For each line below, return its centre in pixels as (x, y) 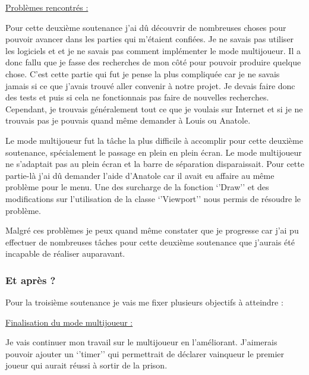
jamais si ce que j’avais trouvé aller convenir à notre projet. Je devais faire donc (150, 85)
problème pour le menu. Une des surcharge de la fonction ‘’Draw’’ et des (137, 187)
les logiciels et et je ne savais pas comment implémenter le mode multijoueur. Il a (153, 50)
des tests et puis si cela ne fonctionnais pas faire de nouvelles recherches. (137, 97)
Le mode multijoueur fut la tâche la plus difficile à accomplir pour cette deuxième (154, 140)
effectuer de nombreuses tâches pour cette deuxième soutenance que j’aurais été (150, 242)
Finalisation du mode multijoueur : (69, 322)
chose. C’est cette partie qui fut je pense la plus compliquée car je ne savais (143, 73)
